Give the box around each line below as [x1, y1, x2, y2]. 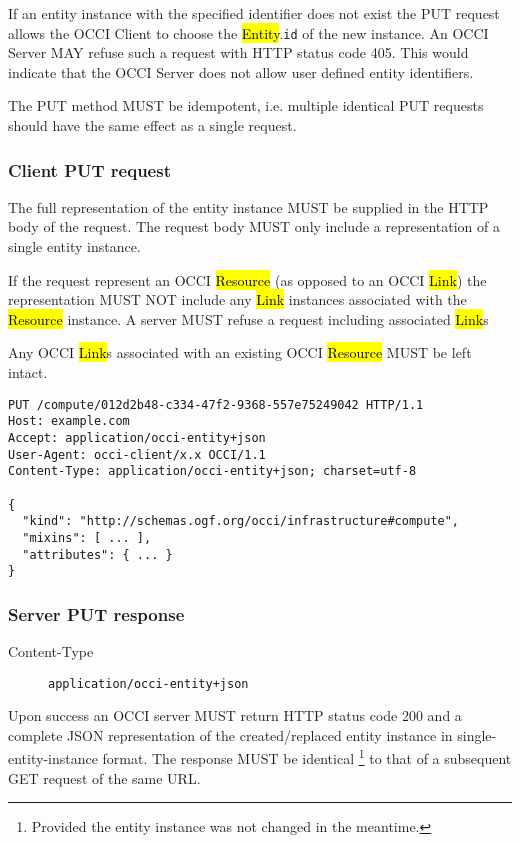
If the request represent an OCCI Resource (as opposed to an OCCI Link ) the [8, 269, 487, 290]
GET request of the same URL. [8, 767, 201, 788]
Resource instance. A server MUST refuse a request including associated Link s [8, 308, 489, 329]
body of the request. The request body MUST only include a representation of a [8, 216, 500, 237]
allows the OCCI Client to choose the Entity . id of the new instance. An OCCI [8, 22, 489, 43]
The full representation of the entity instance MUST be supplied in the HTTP [8, 196, 489, 217]
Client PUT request [8, 157, 171, 182]
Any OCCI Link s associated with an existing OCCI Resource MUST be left [8, 342, 472, 363]
